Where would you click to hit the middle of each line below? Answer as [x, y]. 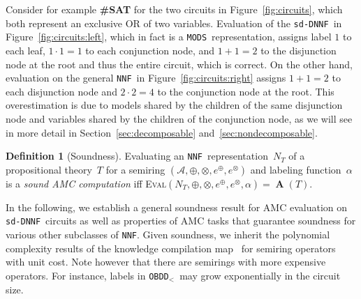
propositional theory [49, 169]
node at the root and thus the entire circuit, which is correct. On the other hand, [179, 64]
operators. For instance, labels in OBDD [87, 275]
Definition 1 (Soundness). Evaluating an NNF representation [137, 156]
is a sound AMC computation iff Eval [86, 183]
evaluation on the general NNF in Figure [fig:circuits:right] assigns [146, 78]
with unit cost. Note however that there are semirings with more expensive [166, 262]
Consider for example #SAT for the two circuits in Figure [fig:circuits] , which [174, 9]
